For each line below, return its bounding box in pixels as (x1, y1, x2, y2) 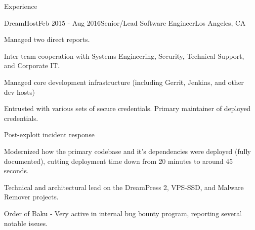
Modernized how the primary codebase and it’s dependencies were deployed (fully (4, 146, 251, 156)
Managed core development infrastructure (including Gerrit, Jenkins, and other (4, 77, 244, 87)
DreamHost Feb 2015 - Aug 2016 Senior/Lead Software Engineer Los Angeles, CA (4, 17, 246, 28)
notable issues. (4, 218, 48, 228)
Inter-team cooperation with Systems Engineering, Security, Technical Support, (4, 50, 244, 61)
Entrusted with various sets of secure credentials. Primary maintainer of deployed (4, 103, 251, 114)
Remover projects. (4, 192, 59, 202)
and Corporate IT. (4, 60, 60, 71)
